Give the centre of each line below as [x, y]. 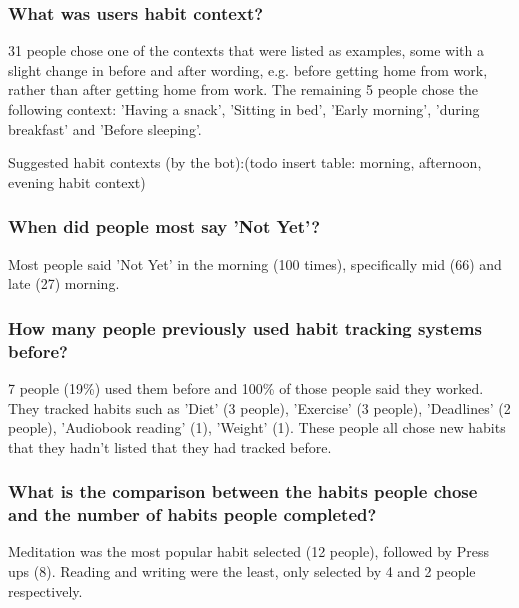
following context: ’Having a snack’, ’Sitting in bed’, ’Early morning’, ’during [244, 109]
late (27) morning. [64, 283]
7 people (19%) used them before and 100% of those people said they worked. [246, 387]
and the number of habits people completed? [192, 514]
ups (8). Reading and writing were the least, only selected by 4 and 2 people [242, 571]
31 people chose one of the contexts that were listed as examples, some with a [246, 50]
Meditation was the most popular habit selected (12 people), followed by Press [248, 551]
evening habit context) [77, 181]
